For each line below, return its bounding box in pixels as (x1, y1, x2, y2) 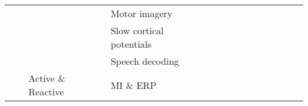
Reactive (28, 85, 64, 98)
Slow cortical (110, 24, 164, 37)
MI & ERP (110, 78, 157, 92)
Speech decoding (110, 54, 179, 68)
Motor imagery (110, 6, 173, 20)
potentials (110, 37, 152, 51)
